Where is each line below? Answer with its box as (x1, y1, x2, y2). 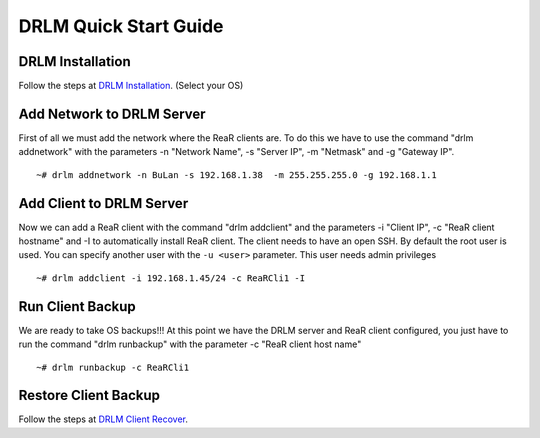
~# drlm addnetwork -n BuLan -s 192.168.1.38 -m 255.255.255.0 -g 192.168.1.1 (36, 169, 437, 180)
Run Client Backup (18, 298, 137, 315)
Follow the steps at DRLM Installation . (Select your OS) (18, 80, 244, 92)
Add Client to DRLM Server (18, 195, 189, 212)
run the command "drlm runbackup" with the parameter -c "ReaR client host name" (18, 338, 362, 350)
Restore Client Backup (18, 387, 160, 404)
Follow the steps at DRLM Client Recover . (18, 413, 189, 425)
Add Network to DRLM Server (18, 105, 206, 122)
